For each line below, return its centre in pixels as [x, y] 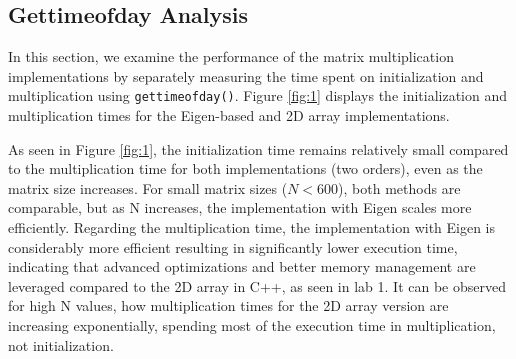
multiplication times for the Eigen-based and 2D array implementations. [229, 115]
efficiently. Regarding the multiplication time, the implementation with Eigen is [252, 227]
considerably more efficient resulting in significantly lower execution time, [233, 246]
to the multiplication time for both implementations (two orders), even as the [245, 168]
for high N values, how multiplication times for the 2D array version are [228, 305]
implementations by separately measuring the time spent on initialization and [246, 75]
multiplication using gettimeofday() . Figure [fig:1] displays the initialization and [258, 95]
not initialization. [61, 344]
